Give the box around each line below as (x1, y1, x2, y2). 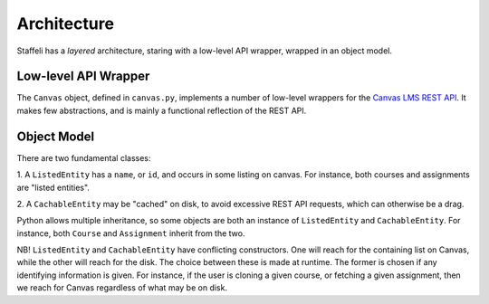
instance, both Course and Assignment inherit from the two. (16, 227, 245, 239)
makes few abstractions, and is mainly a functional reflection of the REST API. (16, 105, 307, 116)
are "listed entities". (16, 182, 91, 193)
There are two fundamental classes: (16, 152, 151, 163)
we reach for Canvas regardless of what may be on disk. (16, 282, 228, 293)
